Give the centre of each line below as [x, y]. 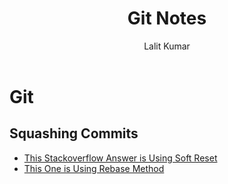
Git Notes [167, 18]
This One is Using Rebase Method [94, 168]
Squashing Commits [74, 133]
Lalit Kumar [167, 46]
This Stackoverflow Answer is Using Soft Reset [120, 158]
